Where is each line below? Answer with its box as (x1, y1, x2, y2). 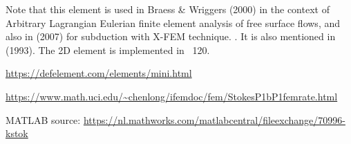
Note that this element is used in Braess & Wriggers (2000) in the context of (6, 2, 330, 16)
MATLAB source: (6, 112, 81, 127)
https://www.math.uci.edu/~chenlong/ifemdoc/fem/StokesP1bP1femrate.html (6, 89, 338, 103)
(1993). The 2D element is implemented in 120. (6, 42, 210, 57)
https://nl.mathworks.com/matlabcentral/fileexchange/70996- (83, 112, 345, 127)
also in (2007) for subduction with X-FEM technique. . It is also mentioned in (6, 29, 336, 44)
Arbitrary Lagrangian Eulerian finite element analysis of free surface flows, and (6, 15, 341, 30)
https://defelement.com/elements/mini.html (6, 66, 192, 80)
